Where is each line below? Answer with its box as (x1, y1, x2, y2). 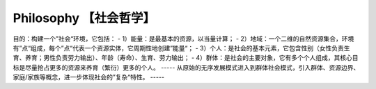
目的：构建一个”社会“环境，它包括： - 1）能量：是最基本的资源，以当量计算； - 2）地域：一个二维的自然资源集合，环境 (13, 34, 354, 43)
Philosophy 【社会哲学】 (13, 10, 156, 26)
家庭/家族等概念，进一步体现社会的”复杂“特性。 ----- (13, 73, 165, 81)
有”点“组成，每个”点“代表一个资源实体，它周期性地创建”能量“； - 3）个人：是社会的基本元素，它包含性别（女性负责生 (13, 43, 350, 52)
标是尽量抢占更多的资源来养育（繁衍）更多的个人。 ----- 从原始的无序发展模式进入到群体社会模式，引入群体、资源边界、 (13, 63, 360, 72)
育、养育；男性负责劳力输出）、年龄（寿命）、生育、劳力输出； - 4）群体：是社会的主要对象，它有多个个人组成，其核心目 (13, 54, 359, 62)
